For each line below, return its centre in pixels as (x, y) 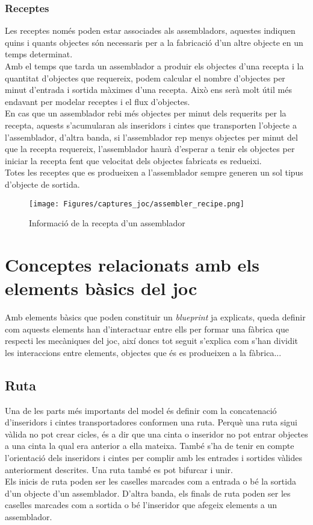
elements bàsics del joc (101, 288)
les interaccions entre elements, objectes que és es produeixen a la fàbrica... (143, 352)
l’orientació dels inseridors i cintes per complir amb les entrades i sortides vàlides (154, 458)
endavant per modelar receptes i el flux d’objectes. (98, 101)
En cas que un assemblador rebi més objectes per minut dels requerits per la (146, 113)
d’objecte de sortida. (42, 184)
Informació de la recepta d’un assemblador (107, 223)
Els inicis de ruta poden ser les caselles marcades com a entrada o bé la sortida (150, 481)
